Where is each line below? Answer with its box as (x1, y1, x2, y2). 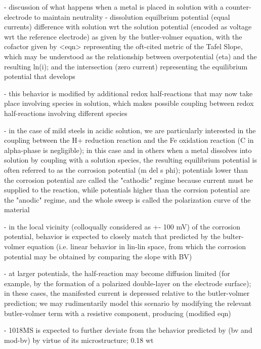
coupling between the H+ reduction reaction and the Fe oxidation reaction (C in (4, 135, 254, 145)
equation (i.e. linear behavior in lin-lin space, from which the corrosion (27, 241, 246, 252)
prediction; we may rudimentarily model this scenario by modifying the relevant (4, 298, 252, 308)
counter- (226, 2, 251, 12)
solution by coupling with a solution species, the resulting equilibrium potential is (4, 154, 257, 165)
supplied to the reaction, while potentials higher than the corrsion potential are (4, 184, 250, 195)
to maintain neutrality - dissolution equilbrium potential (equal (34, 11, 230, 22)
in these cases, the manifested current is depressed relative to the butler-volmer (4, 288, 250, 298)
